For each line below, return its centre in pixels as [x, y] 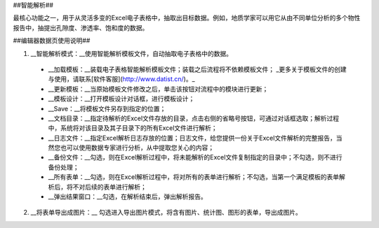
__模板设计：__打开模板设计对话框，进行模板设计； [121, 99]
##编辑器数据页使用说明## [52, 41]
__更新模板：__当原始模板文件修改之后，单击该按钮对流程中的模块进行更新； [158, 89]
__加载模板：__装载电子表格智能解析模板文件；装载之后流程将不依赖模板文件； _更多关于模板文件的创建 [197, 69]
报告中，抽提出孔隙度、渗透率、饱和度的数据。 [81, 27]
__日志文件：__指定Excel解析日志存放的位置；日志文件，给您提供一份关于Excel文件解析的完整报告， [192, 138]
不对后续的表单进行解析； [109, 187]
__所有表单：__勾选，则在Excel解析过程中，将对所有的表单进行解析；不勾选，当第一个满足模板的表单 [194, 177]
